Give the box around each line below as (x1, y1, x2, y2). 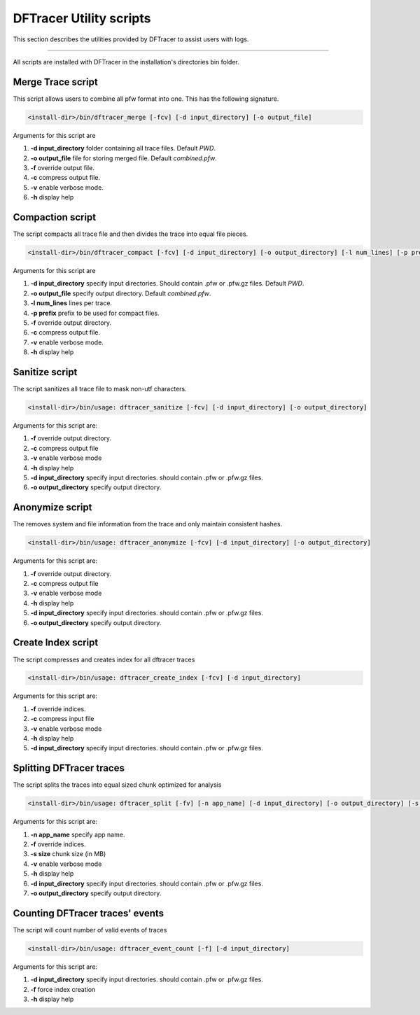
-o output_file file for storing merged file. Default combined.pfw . (30, 154, 217, 162)
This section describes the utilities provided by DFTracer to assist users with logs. (13, 35, 249, 43)
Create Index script (13, 637, 99, 649)
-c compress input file (30, 715, 94, 723)
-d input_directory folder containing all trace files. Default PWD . (30, 144, 216, 153)
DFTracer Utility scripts (13, 10, 151, 26)
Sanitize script (13, 366, 78, 378)
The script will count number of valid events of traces (13, 925, 167, 934)
